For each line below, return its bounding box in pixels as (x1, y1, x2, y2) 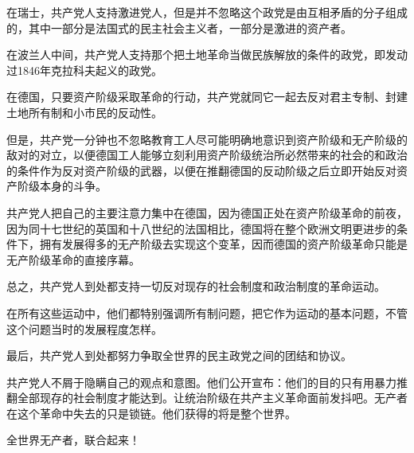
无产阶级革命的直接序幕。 (6, 251, 140, 268)
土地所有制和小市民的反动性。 (6, 103, 162, 120)
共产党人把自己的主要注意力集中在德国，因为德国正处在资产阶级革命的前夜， (6, 204, 408, 221)
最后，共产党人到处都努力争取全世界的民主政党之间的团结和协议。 (6, 347, 352, 364)
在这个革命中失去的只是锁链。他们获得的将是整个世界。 (6, 404, 296, 421)
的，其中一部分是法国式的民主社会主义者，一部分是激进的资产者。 (6, 19, 352, 36)
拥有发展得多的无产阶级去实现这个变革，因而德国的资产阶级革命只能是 (39, 236, 408, 252)
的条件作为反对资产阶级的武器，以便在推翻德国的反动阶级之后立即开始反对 (6, 162, 396, 178)
